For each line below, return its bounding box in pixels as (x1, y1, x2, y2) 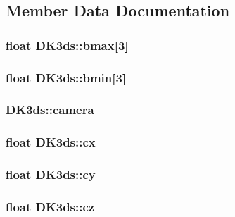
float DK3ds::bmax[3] (6, 36, 129, 54)
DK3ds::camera (6, 101, 94, 118)
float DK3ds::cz (6, 197, 95, 215)
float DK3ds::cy (6, 166, 96, 183)
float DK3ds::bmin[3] (6, 68, 127, 86)
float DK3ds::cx (6, 133, 96, 151)
